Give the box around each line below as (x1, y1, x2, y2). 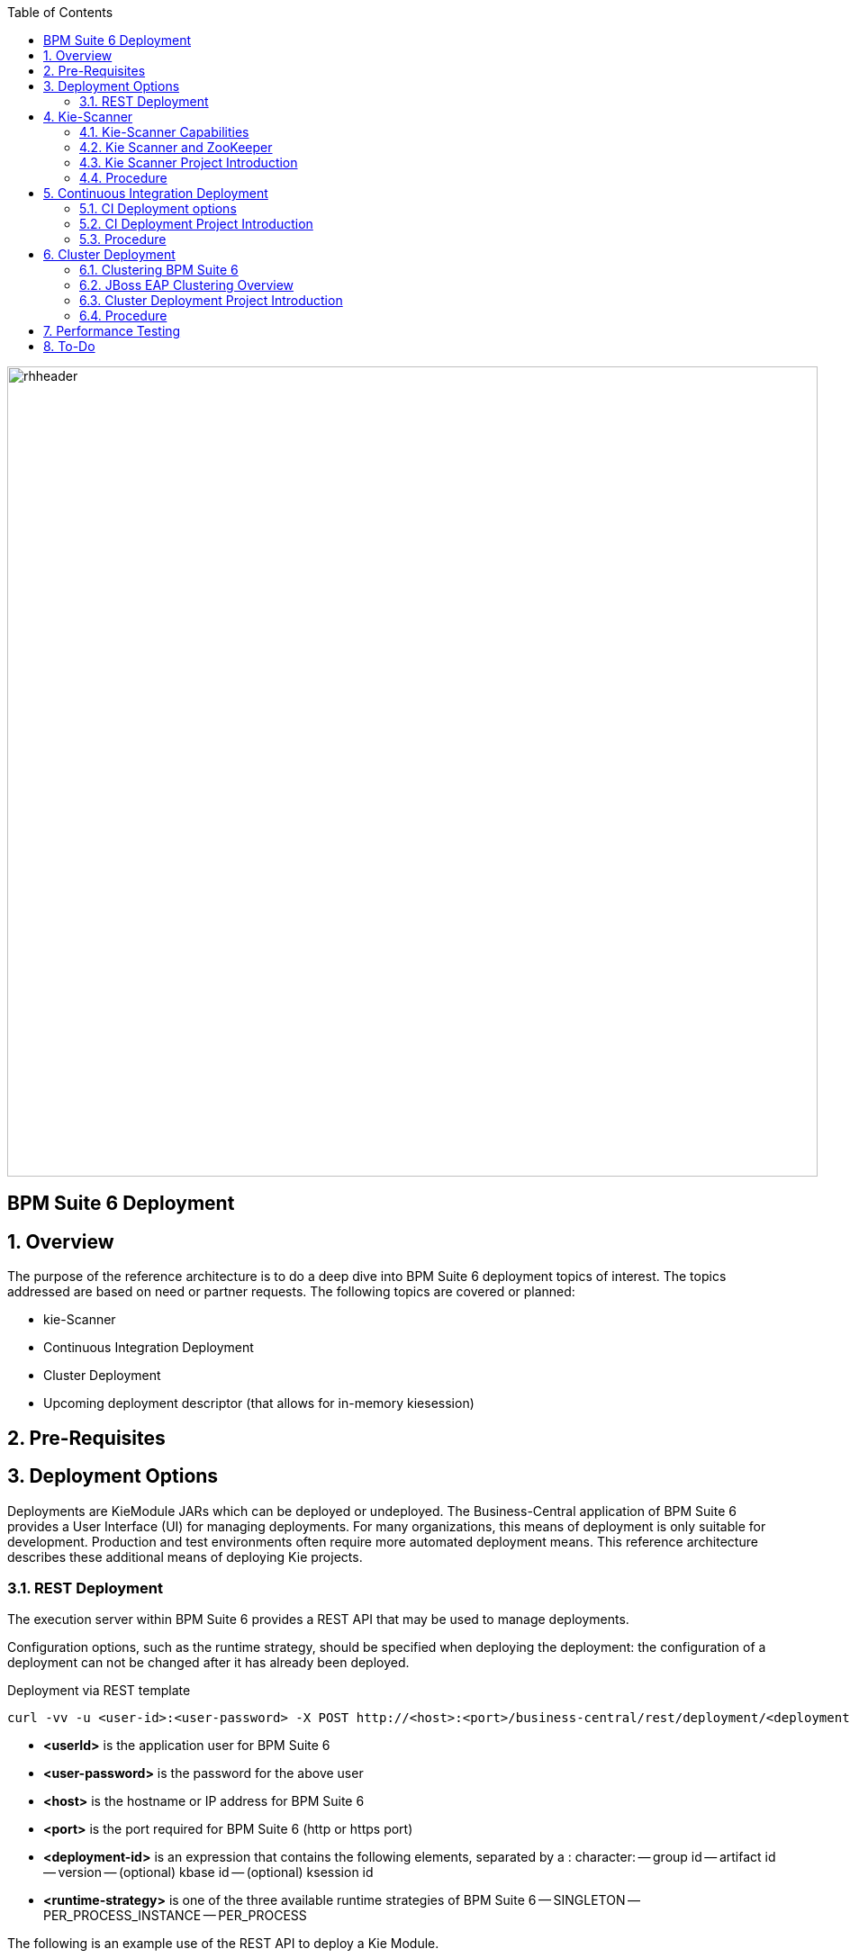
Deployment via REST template (7, 1683, 191, 1699)
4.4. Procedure (79, 170, 167, 185)
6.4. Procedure (79, 308, 167, 323)
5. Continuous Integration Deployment (43, 185, 268, 201)
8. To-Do (43, 338, 95, 354)
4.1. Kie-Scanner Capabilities (79, 124, 249, 140)
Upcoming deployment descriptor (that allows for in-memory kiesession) (43, 1395, 475, 1412)
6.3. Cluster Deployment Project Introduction (79, 293, 343, 308)
